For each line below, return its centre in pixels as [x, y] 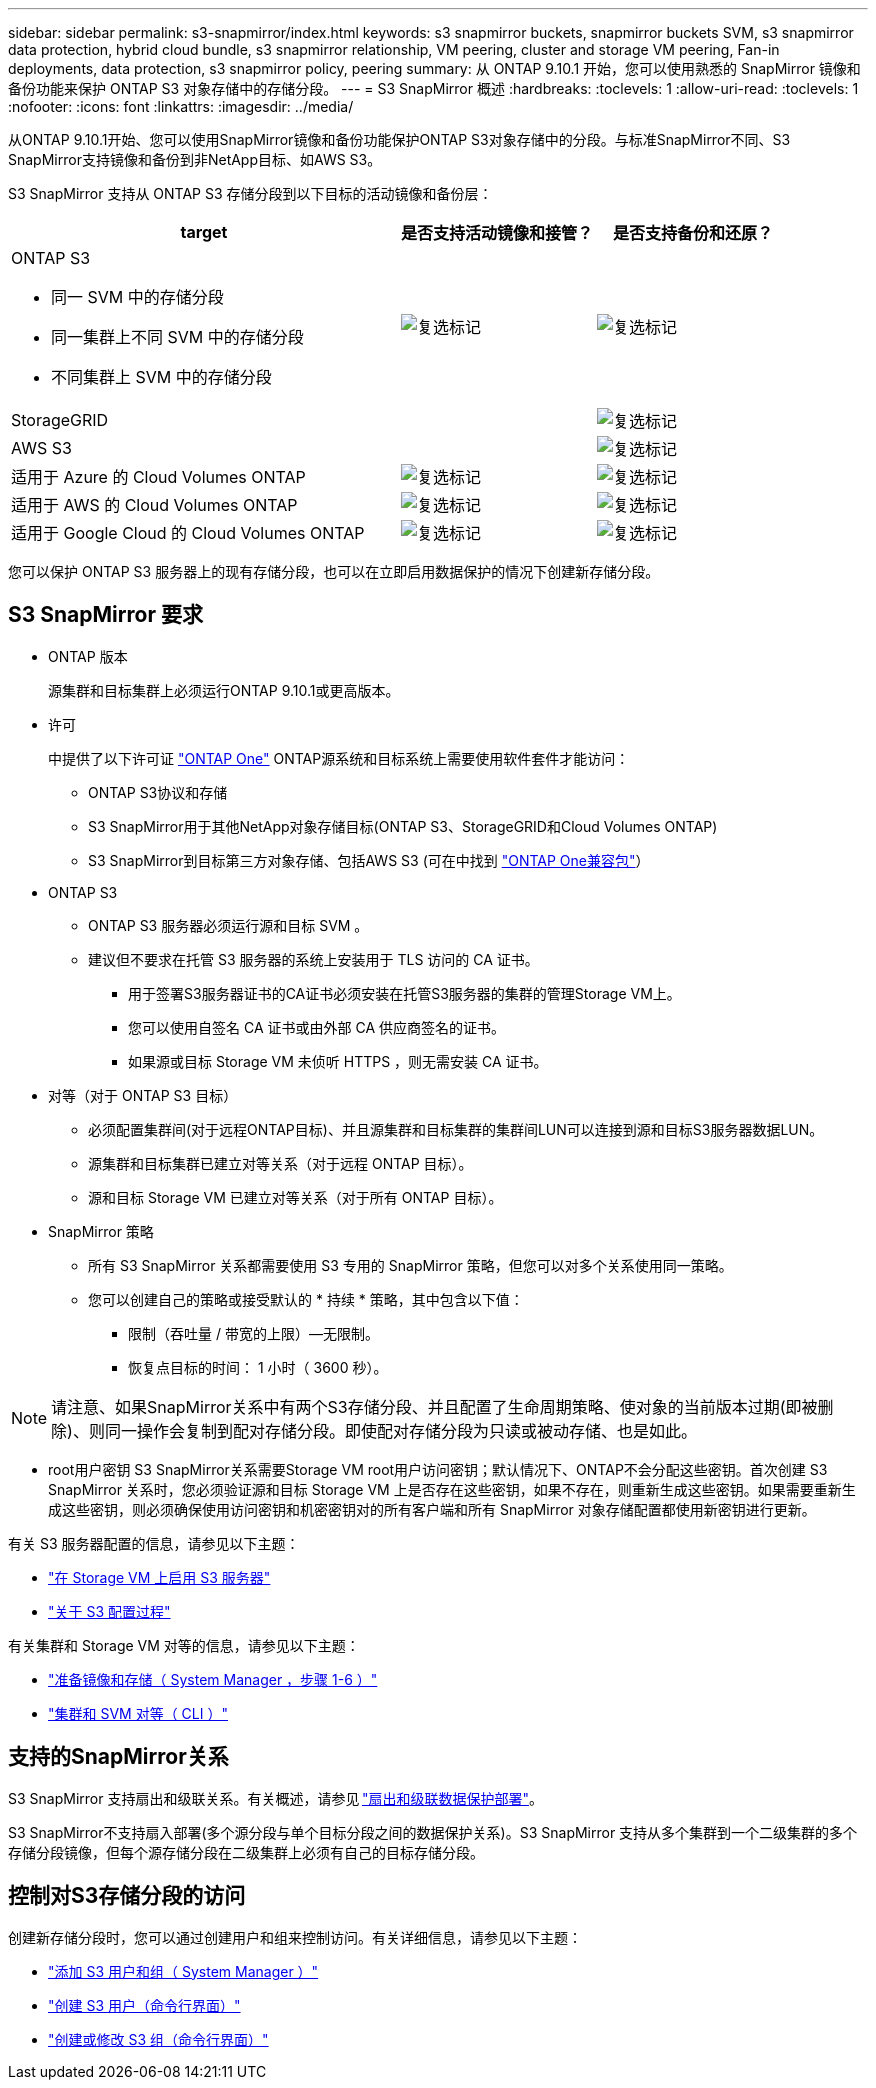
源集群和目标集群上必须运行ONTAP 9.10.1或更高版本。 [224, 690]
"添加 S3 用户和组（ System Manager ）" [183, 1971]
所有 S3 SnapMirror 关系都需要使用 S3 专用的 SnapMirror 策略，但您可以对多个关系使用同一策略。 [410, 1265]
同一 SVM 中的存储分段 [137, 297]
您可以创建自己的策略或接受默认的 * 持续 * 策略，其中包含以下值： [306, 1299]
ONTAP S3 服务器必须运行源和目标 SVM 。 [228, 925]
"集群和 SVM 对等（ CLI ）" [138, 1713]
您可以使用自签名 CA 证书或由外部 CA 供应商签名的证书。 [316, 1027]
